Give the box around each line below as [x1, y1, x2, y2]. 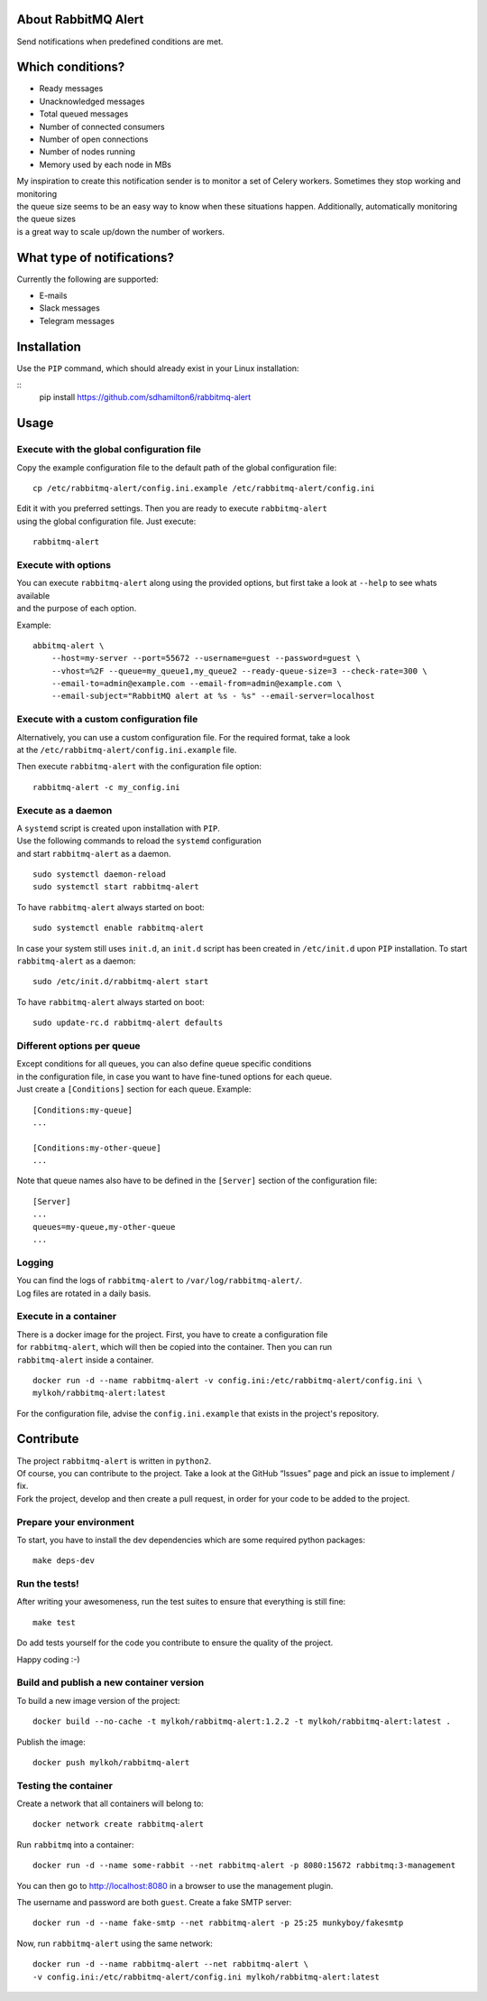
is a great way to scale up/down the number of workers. [16, 226, 225, 237]
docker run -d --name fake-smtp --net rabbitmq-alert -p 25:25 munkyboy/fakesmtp [32, 1918, 404, 1928]
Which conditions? [16, 60, 125, 75]
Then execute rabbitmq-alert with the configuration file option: [16, 761, 262, 772]
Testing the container [16, 1779, 113, 1792]
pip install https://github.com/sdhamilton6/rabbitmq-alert [39, 392, 252, 403]
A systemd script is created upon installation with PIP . [16, 823, 221, 833]
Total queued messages [39, 108, 129, 119]
